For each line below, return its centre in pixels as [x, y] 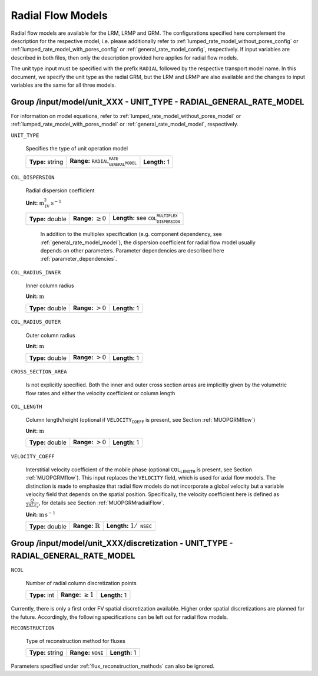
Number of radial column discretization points [81, 583]
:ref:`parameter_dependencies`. [79, 259]
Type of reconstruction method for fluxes [76, 641]
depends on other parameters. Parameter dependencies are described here [132, 250]
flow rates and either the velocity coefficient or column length [100, 393]
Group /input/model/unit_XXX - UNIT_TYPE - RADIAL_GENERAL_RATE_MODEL [158, 102]
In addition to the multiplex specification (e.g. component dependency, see [131, 234]
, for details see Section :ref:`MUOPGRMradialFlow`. [102, 503]
